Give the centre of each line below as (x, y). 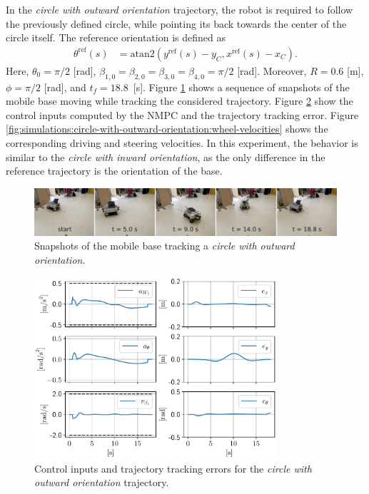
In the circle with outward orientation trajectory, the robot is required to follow (180, 9)
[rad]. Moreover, (272, 70)
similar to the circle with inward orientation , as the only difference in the (166, 156)
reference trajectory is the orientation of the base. (114, 171)
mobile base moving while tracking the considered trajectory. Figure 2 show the (180, 101)
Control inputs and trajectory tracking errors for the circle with (173, 468)
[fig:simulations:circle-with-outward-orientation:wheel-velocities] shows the (167, 129)
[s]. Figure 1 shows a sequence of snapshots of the (241, 87)
